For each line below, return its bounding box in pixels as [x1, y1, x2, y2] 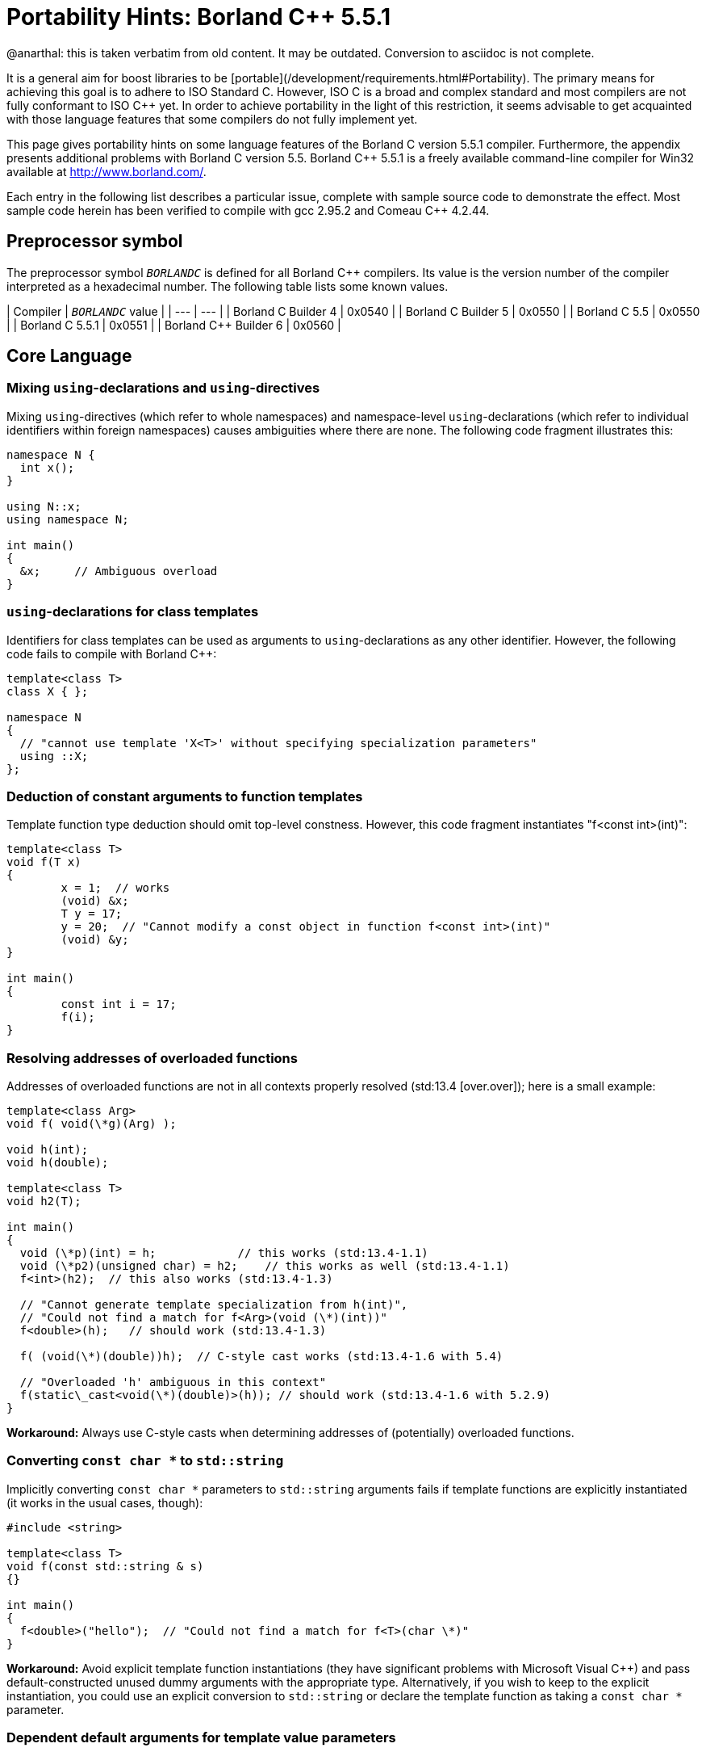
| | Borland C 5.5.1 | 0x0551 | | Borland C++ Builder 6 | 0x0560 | [6, 317, 341, 332]
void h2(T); [6, 1195, 81, 1208]
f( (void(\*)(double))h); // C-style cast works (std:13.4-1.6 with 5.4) [19, 1350, 503, 1363]
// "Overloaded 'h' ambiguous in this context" [19, 1376, 327, 1389]
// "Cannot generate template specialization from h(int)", [19, 1298, 408, 1312]
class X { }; [6, 684, 89, 698]
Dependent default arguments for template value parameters [6, 1729, 396, 1746]
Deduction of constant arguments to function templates [6, 788, 363, 805]
